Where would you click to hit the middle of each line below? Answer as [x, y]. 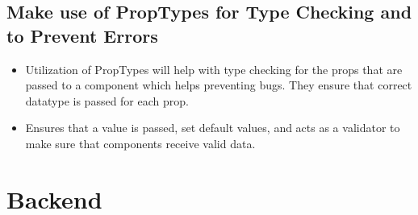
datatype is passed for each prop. [107, 100]
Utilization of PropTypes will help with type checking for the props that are [214, 69]
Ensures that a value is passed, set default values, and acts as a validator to [213, 128]
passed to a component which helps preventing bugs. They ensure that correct [219, 85]
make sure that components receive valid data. [140, 143]
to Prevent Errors [82, 35]
